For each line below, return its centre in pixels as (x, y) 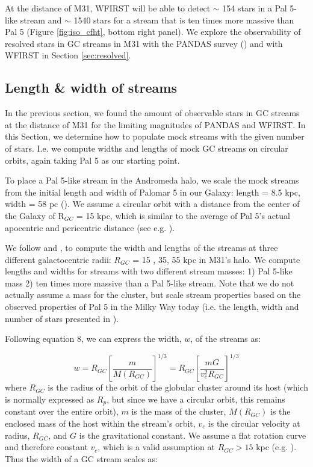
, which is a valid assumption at (156, 447)
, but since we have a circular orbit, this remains (196, 399)
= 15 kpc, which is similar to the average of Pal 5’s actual (183, 215)
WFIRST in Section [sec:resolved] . (68, 55)
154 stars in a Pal (255, 8)
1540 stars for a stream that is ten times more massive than (184, 20)
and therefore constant (46, 447)
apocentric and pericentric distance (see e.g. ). (90, 227)
